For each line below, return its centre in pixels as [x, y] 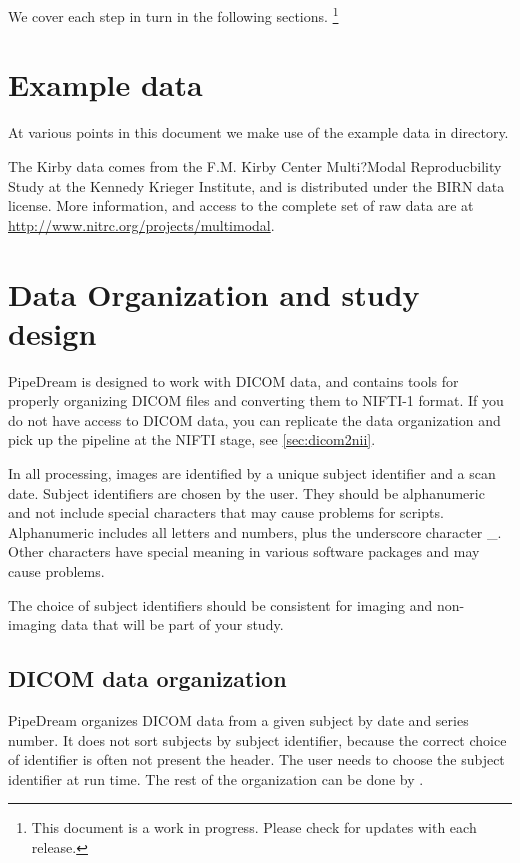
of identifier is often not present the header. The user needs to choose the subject [256, 759]
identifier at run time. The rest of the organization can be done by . [216, 778]
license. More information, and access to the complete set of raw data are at [241, 205]
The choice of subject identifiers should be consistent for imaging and [220, 604]
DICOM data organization [147, 678]
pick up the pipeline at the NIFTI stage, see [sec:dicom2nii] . [192, 439]
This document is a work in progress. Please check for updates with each [254, 827]
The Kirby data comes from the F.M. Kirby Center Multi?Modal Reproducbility [255, 165]
